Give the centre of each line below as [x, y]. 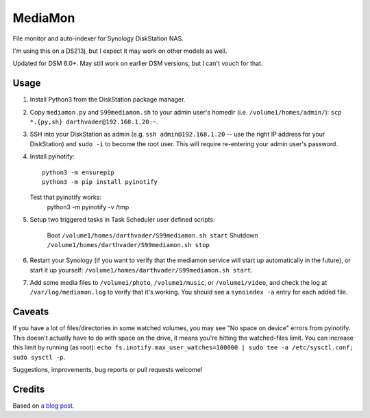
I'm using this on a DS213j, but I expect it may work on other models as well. [120, 51]
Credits [29, 389]
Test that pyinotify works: [66, 197]
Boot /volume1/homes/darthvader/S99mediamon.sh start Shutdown [152, 235]
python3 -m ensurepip [78, 172]
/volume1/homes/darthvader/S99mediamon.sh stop [128, 245]
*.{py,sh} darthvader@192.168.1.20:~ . [94, 122]
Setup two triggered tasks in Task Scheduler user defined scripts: [122, 220]
